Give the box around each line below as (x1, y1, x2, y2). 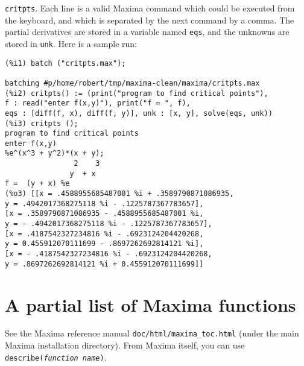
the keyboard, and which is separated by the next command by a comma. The (5, 13, 294, 26)
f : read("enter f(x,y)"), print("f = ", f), (5, 99, 191, 108)
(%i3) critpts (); (5, 119, 78, 128)
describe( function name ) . (5, 350, 107, 363)
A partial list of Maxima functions (5, 292, 296, 317)
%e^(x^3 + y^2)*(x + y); (5, 149, 104, 158)
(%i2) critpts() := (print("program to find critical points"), (5, 89, 268, 98)
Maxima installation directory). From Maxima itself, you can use (5, 339, 245, 352)
